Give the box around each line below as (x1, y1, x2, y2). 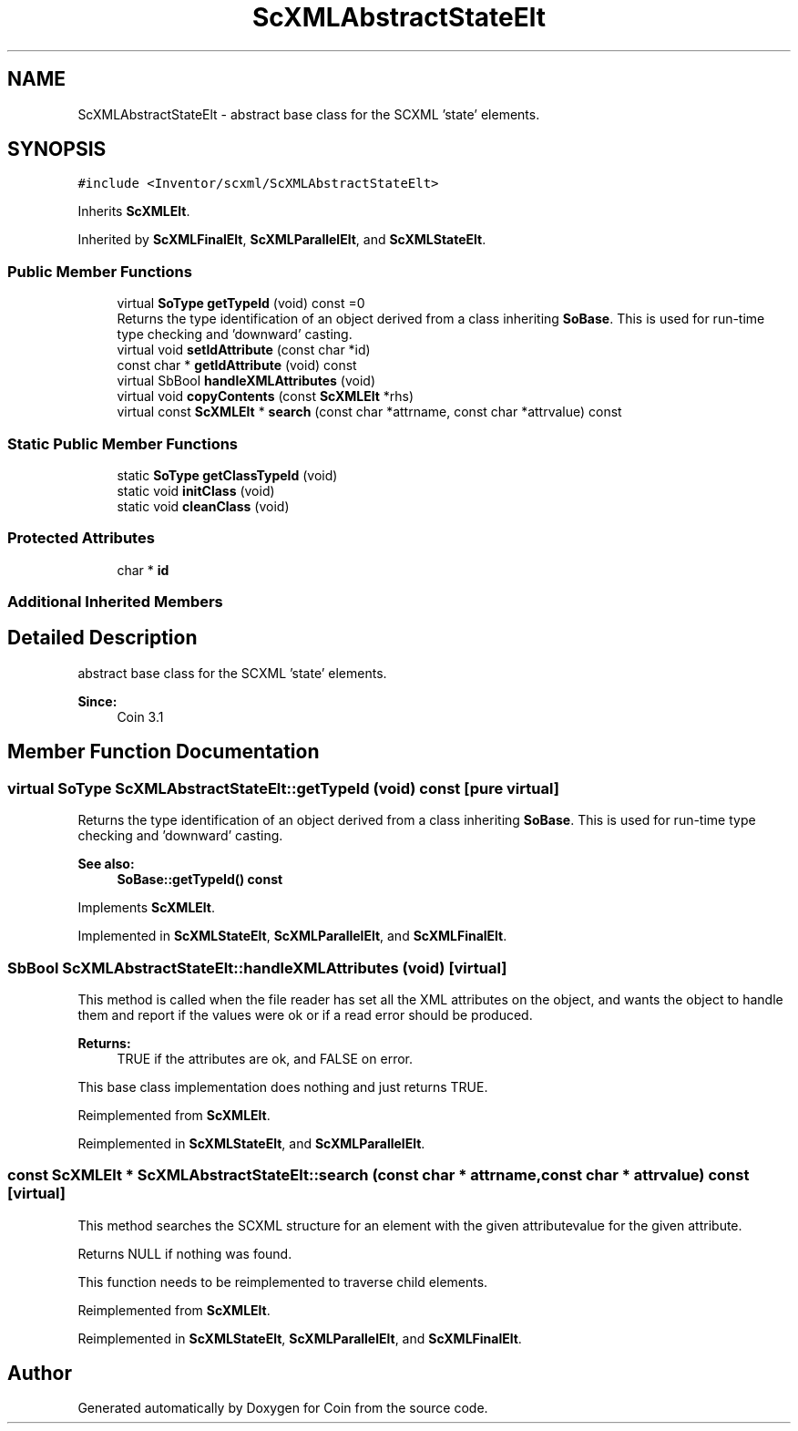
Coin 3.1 (117, 708, 164, 725)
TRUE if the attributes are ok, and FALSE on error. (117, 1050, 413, 1066)
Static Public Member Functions (7, 434, 239, 453)
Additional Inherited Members (7, 592, 223, 612)
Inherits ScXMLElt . (77, 203, 190, 220)
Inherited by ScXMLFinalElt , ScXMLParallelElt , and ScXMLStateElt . (77, 232, 486, 248)
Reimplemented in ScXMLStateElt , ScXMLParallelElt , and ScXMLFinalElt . (77, 1330, 522, 1346)
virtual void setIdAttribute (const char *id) (117, 342, 371, 358)
